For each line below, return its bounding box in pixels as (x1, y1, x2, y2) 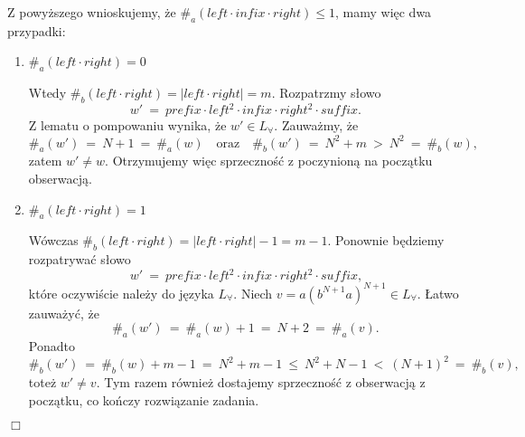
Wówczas (28, 231, 79, 250)
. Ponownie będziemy (327, 231, 445, 250)
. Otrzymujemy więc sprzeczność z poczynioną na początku (105, 151, 433, 170)
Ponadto (28, 337, 75, 356)
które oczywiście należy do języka (28, 283, 214, 302)
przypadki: (7, 21, 66, 40)
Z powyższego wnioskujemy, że (7, 3, 176, 21)
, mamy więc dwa (334, 3, 432, 21)
